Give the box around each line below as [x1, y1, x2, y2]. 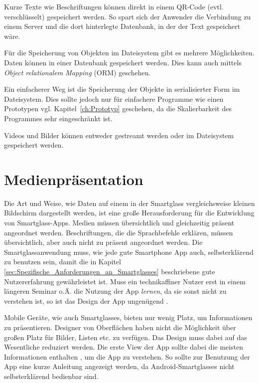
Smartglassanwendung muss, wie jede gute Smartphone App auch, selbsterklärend [4, 246, 254, 257]
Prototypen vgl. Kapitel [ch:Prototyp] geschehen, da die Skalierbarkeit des [4, 103, 232, 114]
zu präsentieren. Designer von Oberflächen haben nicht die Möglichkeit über [4, 322, 236, 332]
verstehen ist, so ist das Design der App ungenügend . [4, 295, 168, 306]
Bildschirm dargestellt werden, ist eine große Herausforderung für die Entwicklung [4, 207, 255, 218]
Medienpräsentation [4, 169, 143, 189]
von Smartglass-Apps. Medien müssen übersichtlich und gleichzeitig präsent [4, 217, 235, 228]
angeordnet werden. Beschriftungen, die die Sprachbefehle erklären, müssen [4, 227, 233, 237]
